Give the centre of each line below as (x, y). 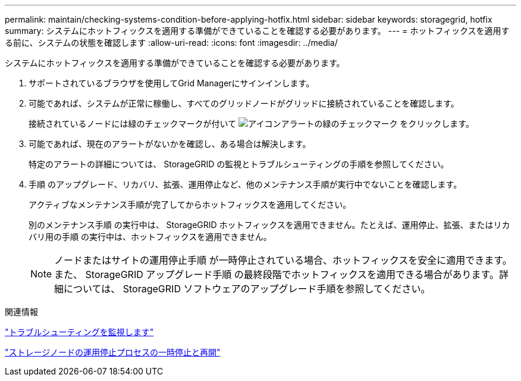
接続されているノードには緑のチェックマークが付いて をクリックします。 (251, 124)
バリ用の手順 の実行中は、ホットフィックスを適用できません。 (150, 237)
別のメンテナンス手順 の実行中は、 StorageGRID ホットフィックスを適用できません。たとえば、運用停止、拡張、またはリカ (269, 225)
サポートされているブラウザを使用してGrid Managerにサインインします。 (172, 83)
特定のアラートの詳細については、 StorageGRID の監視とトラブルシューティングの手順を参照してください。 (239, 164)
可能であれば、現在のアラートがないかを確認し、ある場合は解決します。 (170, 144)
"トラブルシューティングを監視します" (79, 332)
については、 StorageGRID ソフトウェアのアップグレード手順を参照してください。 (247, 289)
